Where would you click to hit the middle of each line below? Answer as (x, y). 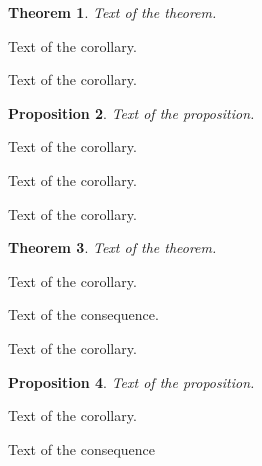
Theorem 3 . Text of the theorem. (112, 247)
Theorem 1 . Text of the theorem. (112, 12)
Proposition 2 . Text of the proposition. (131, 112)
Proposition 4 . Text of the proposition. (131, 381)
